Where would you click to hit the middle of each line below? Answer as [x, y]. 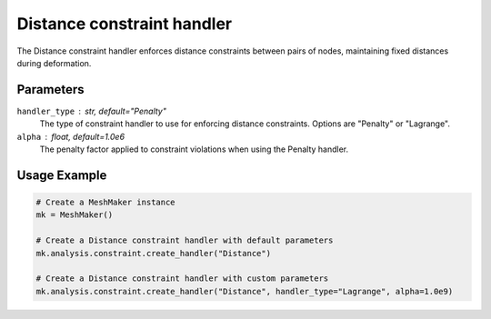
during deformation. [54, 63]
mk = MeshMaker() [75, 215]
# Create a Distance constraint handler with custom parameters [182, 279]
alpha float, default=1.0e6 [71, 136]
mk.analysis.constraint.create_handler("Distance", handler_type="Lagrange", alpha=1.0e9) [245, 291]
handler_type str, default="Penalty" [92, 111]
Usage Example [62, 175]
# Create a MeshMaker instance [106, 203]
